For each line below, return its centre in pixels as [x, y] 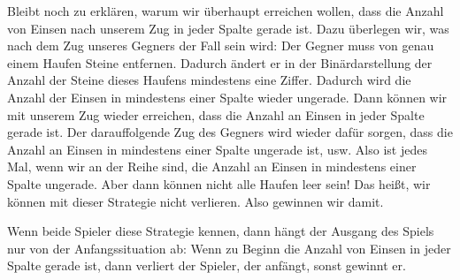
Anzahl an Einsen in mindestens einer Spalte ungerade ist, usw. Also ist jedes [217, 149]
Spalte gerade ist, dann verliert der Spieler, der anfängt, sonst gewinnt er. [207, 265]
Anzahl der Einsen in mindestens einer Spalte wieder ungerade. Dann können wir [227, 97]
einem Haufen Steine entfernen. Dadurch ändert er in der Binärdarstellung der [220, 62]
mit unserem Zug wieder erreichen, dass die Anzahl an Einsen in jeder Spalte [216, 114]
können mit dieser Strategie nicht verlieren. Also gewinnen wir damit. [195, 201]
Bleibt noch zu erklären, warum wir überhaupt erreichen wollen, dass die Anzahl [226, 11]
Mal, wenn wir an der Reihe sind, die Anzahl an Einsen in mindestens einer [212, 166]
